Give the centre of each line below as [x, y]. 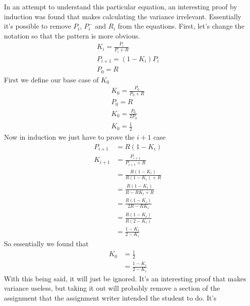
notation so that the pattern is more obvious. [72, 35]
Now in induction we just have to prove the [69, 137]
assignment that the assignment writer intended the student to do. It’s [110, 297]
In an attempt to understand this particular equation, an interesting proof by [121, 6]
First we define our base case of [51, 79]
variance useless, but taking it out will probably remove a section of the [112, 288]
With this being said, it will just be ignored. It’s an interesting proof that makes [125, 278]
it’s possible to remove [38, 26]
